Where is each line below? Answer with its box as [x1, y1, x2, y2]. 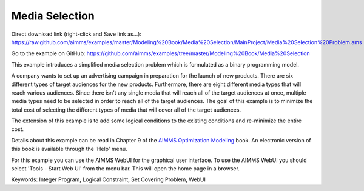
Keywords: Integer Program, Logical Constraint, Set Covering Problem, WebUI [11, 176, 206, 183]
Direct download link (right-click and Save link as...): [11, 30, 142, 38]
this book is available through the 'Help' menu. [11, 146, 127, 153]
